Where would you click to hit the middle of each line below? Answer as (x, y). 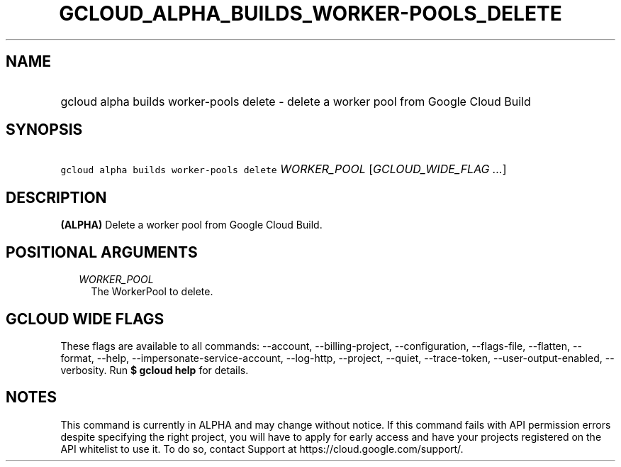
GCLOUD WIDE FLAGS (85, 319)
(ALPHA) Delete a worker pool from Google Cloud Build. (191, 225)
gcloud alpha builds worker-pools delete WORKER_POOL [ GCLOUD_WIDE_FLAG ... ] (284, 169)
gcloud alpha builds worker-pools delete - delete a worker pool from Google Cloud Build (296, 101)
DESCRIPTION (56, 197)
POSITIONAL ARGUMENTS (102, 252)
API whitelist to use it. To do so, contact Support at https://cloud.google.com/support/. (262, 449)
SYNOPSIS (44, 130)
